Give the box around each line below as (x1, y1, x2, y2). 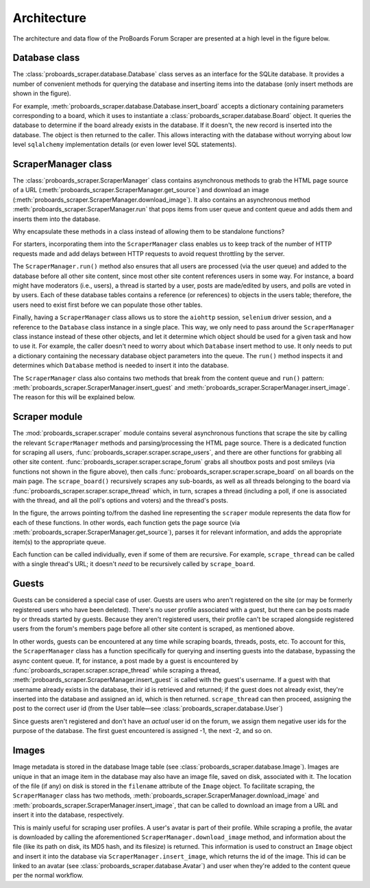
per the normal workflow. (12, 872, 84, 880)
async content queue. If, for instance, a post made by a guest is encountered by (12, 656, 239, 665)
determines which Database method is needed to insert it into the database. (12, 361, 230, 370)
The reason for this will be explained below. (12, 393, 136, 401)
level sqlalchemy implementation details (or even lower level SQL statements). (12, 141, 237, 149)
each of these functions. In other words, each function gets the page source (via (12, 518, 241, 526)
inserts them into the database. (12, 215, 101, 223)
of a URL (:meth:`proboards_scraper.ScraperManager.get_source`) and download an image (12, 186, 270, 194)
